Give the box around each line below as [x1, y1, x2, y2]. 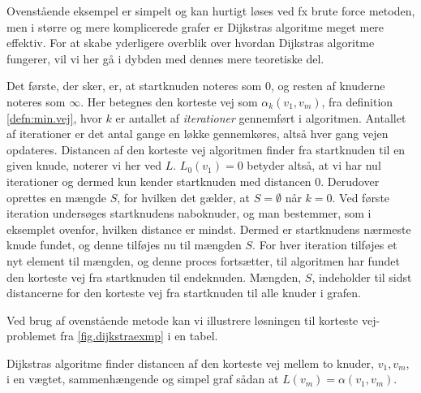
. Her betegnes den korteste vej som [80, 93, 258, 110]
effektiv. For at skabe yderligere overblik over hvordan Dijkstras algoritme [6, 34, 375, 51]
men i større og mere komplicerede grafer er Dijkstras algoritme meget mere [6, 18, 384, 35]
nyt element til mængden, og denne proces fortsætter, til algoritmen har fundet [6, 252, 400, 269]
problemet [6, 327, 57, 344]
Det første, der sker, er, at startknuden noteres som [6, 77, 262, 94]
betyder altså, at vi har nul [247, 157, 381, 174]
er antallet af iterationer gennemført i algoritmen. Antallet [115, 109, 406, 126]
